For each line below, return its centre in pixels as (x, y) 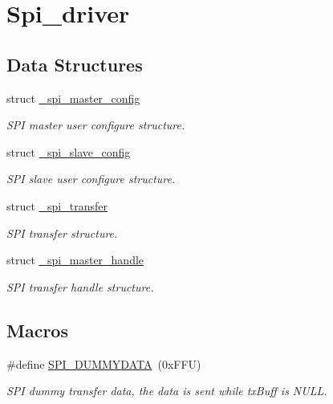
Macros (37, 330)
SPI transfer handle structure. (80, 286)
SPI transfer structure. (62, 233)
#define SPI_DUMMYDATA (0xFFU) (104, 363)
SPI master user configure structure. (96, 125)
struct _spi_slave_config (69, 151)
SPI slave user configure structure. (91, 179)
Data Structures (75, 64)
